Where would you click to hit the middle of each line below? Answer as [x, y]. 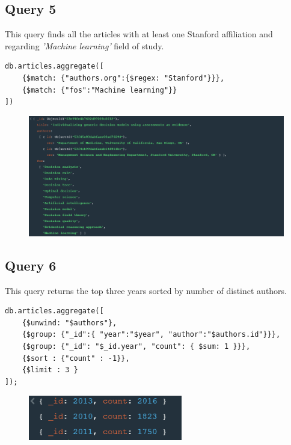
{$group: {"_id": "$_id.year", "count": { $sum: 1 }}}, [136, 346]
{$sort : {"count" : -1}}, [76, 358]
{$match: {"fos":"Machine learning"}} [100, 90]
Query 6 [31, 265]
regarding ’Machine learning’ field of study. [84, 45]
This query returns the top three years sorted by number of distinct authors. [146, 290]
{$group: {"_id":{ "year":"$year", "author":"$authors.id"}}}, [151, 335]
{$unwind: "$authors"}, [69, 323]
